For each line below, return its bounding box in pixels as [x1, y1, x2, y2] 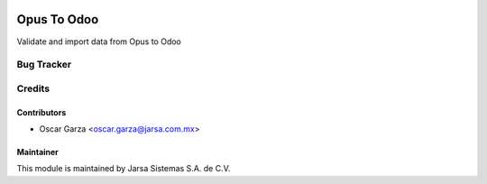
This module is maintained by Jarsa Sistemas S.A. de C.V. [16, 163, 231, 174]
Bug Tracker [16, 59, 72, 71]
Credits [16, 82, 50, 95]
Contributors [16, 106, 67, 117]
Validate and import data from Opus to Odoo [16, 36, 182, 47]
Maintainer [16, 147, 59, 158]
